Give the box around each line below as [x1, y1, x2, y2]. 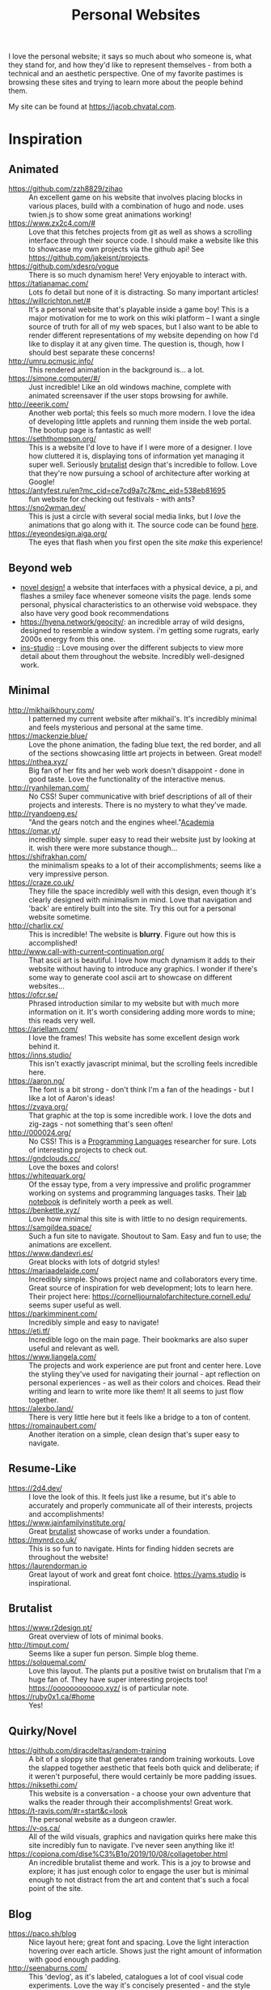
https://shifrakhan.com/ [8, 851, 87, 861]
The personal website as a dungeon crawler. [28, 1815, 176, 1824]
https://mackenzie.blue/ [8, 730, 88, 740]
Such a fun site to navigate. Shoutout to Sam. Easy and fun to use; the [28, 1231, 262, 1241]
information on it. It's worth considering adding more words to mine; [28, 1006, 256, 1016]
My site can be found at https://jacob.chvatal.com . [8, 101, 176, 111]
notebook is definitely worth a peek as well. [28, 1196, 174, 1206]
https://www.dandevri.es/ [8, 1248, 94, 1258]
